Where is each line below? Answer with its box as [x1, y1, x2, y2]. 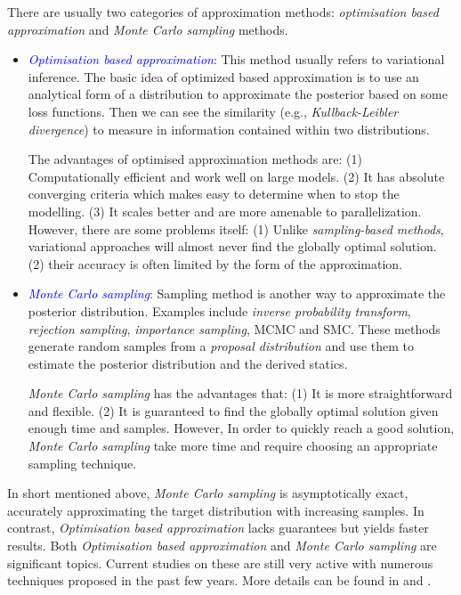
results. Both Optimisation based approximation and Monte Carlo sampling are [7, 536, 437, 555]
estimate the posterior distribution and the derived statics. [28, 354, 348, 372]
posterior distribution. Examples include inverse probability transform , [28, 301, 411, 320]
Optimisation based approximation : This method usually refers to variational [28, 50, 445, 69]
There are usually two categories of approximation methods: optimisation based [7, 3, 439, 20]
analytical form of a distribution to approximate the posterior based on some [28, 85, 448, 103]
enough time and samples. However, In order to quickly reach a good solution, [28, 419, 455, 437]
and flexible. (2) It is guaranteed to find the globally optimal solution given [28, 401, 439, 420]
